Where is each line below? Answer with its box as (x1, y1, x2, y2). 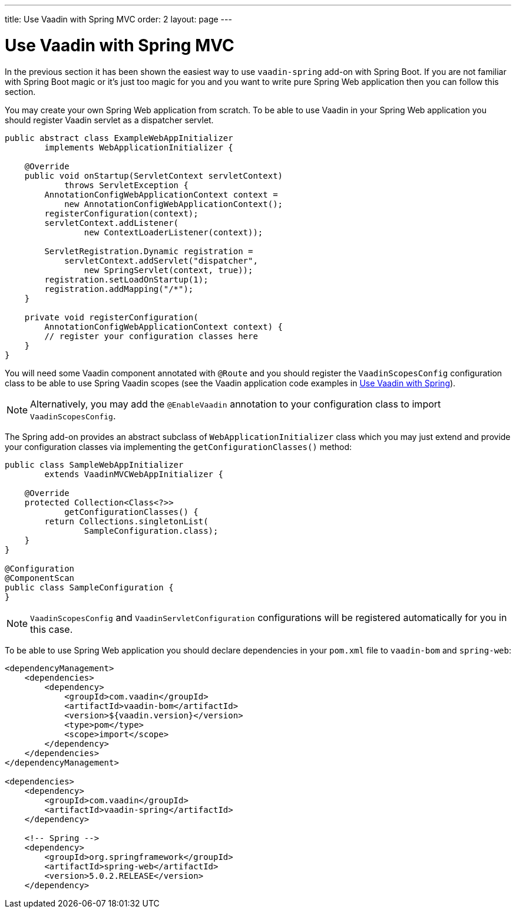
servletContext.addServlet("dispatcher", (64, 255, 258, 265)
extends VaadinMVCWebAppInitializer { (44, 469, 223, 479)
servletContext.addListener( (44, 218, 179, 228)
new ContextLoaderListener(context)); (84, 227, 263, 237)
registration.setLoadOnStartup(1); (44, 274, 209, 284)
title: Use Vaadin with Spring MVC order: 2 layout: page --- (5, 14, 232, 24)
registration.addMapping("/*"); (44, 284, 194, 294)
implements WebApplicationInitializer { (44, 142, 233, 152)
